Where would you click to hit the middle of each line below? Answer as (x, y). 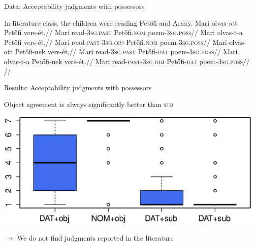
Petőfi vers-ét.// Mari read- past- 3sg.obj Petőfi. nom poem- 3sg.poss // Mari (115, 42)
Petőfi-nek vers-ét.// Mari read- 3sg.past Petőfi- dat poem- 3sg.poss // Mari (126, 52)
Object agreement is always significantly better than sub (89, 104)
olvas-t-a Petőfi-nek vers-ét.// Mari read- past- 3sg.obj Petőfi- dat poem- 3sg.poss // (127, 61)
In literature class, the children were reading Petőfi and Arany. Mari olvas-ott (121, 22)
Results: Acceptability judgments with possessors (78, 88)
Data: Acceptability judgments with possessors (74, 6)
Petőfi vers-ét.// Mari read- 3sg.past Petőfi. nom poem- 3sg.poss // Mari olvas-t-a (123, 32)
